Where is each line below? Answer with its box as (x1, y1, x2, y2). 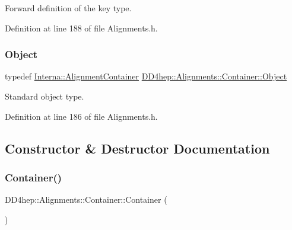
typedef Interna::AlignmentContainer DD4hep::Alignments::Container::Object (5, 70, 287, 82)
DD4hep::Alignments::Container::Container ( (5, 193, 167, 206)
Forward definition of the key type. (5, 2, 132, 14)
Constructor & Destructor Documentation (5, 139, 270, 157)
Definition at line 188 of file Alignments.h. (5, 21, 158, 34)
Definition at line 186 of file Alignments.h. (5, 110, 158, 122)
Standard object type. (5, 90, 84, 102)
